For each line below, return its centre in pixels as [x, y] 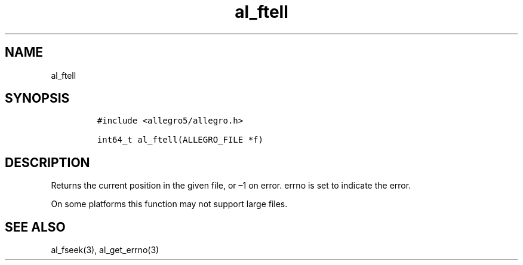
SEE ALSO [35, 227]
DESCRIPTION [47, 162]
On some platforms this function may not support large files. [169, 204]
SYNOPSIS [37, 98]
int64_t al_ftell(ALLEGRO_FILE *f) [180, 140]
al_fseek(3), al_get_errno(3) [105, 250]
